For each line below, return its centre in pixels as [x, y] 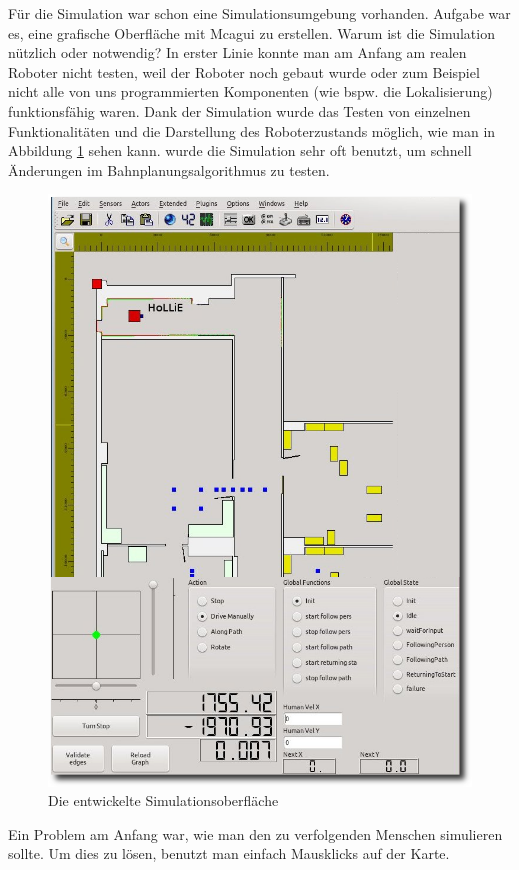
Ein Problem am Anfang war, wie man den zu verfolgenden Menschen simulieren [255, 833]
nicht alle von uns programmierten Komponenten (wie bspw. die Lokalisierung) [250, 91]
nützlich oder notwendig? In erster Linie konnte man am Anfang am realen [237, 52]
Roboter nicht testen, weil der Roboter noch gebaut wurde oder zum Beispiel [244, 71]
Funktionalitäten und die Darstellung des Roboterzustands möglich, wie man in [252, 130]
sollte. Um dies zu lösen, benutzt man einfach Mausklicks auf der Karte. [229, 853]
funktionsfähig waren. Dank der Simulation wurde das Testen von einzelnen [239, 110]
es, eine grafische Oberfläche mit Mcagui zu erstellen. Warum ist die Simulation [251, 32]
